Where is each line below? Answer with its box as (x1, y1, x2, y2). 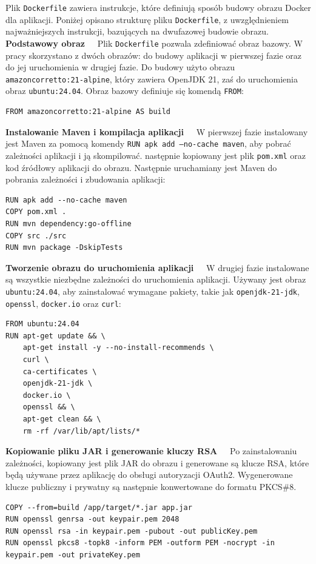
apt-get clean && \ (22, 414, 101, 423)
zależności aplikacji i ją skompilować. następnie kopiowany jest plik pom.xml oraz (5, 149, 306, 161)
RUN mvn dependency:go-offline (5, 219, 132, 228)
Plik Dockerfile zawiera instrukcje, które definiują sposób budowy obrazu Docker (5, 1, 311, 13)
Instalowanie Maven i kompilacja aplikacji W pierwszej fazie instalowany (5, 125, 308, 138)
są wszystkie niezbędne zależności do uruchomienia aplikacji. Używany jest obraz (5, 273, 306, 286)
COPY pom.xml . (5, 207, 67, 217)
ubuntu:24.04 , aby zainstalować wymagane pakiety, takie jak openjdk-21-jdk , (5, 284, 300, 297)
